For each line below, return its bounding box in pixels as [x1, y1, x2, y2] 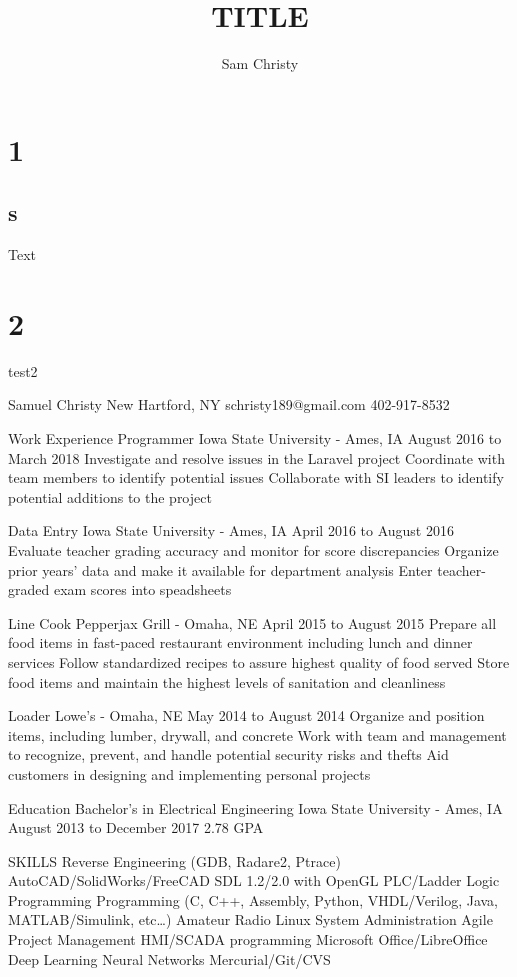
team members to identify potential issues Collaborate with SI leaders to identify [8, 467, 504, 488]
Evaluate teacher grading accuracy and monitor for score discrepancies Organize [8, 539, 499, 560]
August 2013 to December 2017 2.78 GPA [8, 817, 264, 838]
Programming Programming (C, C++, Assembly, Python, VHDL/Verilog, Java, [8, 889, 498, 910]
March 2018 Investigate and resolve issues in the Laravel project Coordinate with [8, 447, 505, 468]
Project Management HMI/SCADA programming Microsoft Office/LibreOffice [8, 929, 488, 950]
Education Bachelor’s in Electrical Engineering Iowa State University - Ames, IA [8, 797, 503, 818]
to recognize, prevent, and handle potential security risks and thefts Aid [8, 744, 449, 765]
